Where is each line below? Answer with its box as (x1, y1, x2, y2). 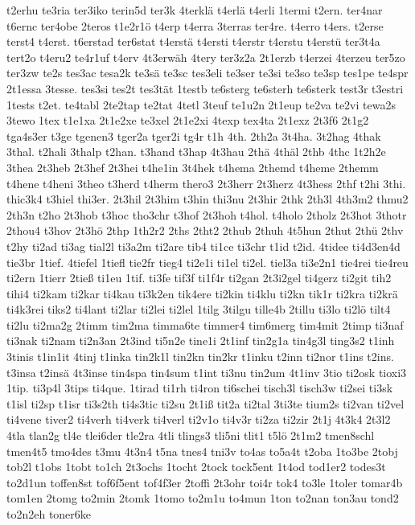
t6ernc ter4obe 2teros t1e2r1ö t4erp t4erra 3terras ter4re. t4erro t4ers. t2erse (6, 17, 384, 34)
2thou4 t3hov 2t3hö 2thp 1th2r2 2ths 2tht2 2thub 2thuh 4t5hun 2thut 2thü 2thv (6, 222, 404, 239)
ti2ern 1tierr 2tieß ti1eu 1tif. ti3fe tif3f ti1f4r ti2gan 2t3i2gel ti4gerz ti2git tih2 (6, 269, 392, 286)
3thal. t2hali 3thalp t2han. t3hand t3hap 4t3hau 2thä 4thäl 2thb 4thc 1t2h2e (6, 143, 386, 160)
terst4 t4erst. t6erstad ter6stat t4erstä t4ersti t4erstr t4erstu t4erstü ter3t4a (6, 33, 380, 50)
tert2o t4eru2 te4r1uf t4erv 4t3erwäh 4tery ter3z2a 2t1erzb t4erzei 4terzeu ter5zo (6, 48, 405, 65)
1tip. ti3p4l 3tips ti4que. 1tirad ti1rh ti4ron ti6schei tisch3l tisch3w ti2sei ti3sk (6, 379, 393, 396)
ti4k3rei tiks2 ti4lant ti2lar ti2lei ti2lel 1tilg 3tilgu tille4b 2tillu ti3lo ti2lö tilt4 (6, 301, 391, 318)
